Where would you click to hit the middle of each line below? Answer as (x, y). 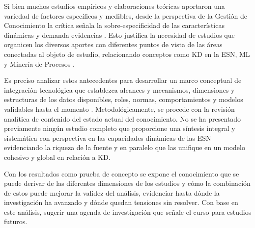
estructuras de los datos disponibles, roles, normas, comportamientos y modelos (124, 99)
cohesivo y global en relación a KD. (57, 157)
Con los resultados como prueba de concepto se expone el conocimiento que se (122, 173)
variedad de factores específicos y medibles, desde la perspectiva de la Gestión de (126, 15)
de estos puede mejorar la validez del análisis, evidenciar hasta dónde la (112, 192)
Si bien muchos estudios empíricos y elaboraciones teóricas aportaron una (114, 6)
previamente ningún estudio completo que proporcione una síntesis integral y (120, 128)
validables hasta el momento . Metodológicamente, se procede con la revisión (119, 109)
